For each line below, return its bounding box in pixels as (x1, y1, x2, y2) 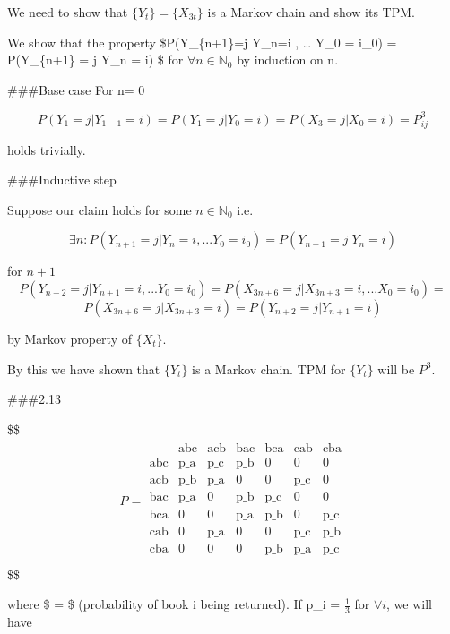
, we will (386, 595, 432, 613)
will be (377, 359, 415, 378)
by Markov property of (7, 329, 132, 347)
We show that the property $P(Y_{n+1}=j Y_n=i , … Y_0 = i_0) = (7, 32, 397, 51)
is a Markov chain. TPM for (192, 359, 346, 378)
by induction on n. (237, 50, 339, 69)
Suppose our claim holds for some (7, 200, 192, 218)
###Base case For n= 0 (7, 80, 145, 99)
